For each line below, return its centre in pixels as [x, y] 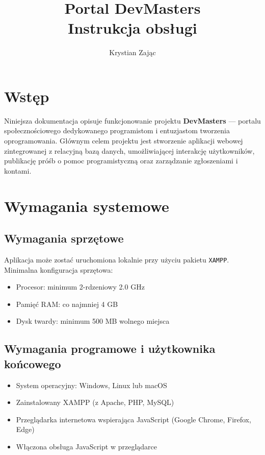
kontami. [18, 170]
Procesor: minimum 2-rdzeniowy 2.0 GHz [80, 287]
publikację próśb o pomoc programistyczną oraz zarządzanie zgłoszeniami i [121, 161]
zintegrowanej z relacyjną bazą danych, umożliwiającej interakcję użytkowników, [129, 150]
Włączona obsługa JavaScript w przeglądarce [86, 446]
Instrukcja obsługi [132, 28]
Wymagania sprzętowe [64, 238]
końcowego [33, 363]
